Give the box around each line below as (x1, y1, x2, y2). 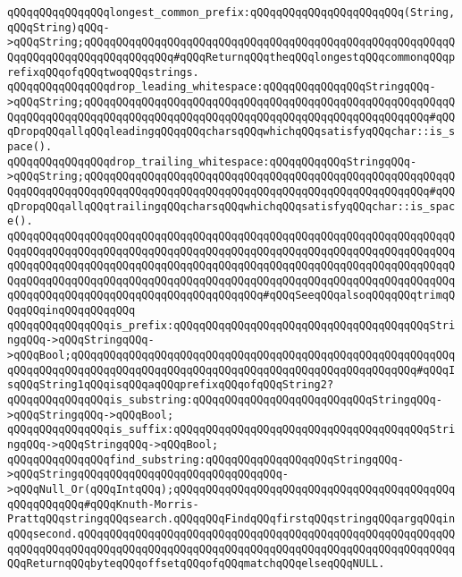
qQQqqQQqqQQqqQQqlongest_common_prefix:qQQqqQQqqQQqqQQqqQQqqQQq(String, (7, 6, 456, 19)
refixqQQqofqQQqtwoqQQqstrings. (7, 65, 199, 79)
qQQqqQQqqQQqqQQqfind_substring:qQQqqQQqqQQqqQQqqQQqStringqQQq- (7, 453, 404, 466)
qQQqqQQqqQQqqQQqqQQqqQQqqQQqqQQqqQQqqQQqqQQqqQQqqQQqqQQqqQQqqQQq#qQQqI (7, 363, 456, 377)
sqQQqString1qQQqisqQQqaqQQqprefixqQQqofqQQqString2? (7, 378, 334, 392)
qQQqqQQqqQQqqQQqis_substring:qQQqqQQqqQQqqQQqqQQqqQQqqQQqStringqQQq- (7, 394, 442, 407)
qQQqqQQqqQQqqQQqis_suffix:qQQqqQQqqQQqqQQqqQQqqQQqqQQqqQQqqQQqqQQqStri (7, 423, 456, 437)
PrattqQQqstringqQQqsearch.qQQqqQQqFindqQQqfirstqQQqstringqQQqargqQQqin (7, 513, 456, 526)
